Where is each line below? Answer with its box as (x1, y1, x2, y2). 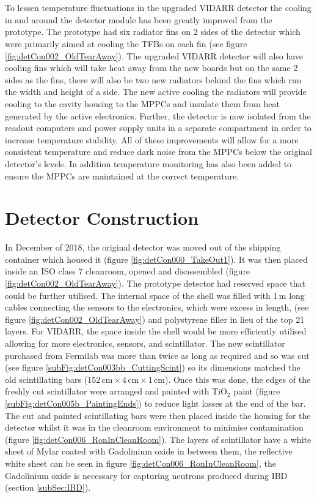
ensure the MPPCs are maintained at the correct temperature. (5, 169, 239, 182)
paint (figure (233, 385, 280, 398)
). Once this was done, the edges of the (164, 372, 311, 385)
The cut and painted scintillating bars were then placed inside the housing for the (5, 409, 311, 421)
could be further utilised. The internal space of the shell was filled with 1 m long (5, 289, 305, 301)
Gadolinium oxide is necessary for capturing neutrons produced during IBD (5, 469, 288, 481)
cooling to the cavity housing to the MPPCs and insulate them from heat (5, 97, 280, 110)
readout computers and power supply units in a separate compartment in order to (5, 121, 312, 134)
